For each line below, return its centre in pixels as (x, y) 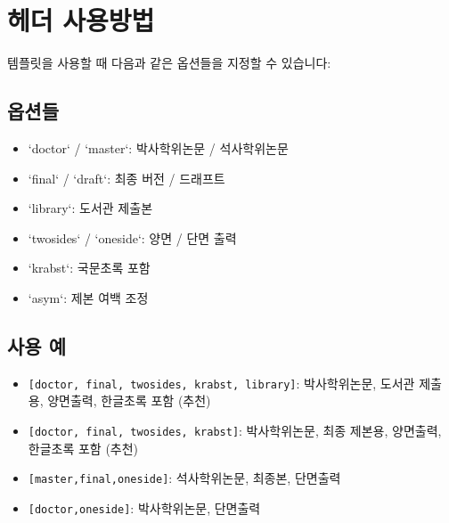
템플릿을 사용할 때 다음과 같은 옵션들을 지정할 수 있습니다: (169, 63)
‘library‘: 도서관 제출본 (90, 208)
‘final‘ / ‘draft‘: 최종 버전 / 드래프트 (127, 178)
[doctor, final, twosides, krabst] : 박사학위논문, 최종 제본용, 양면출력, (235, 430)
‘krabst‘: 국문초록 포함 (89, 268)
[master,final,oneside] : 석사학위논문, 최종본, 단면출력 (184, 478)
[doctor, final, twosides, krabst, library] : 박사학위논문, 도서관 (221, 383)
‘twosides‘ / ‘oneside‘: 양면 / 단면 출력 (132, 237)
